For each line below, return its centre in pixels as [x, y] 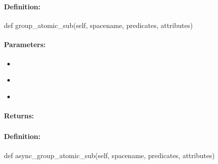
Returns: [19, 115]
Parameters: [25, 44]
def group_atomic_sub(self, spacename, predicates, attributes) [98, 25]
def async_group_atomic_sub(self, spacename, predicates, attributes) [109, 155]
